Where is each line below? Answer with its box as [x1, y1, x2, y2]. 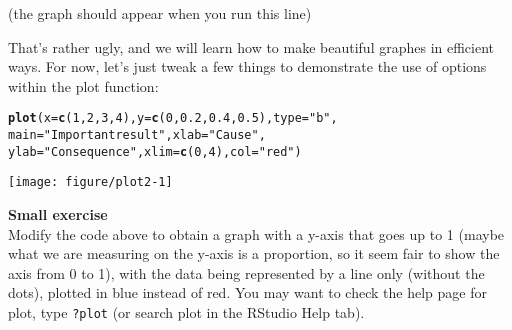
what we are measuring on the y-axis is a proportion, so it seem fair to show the [8, 243, 500, 264]
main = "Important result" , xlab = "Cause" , [8, 128, 266, 143]
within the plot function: [8, 75, 159, 96]
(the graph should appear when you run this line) [8, 3, 312, 23]
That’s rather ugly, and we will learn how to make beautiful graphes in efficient [8, 36, 495, 57]
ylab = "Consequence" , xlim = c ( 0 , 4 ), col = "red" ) [8, 144, 302, 159]
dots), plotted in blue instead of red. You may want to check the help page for [8, 282, 487, 303]
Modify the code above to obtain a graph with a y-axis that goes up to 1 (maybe [8, 223, 505, 244]
